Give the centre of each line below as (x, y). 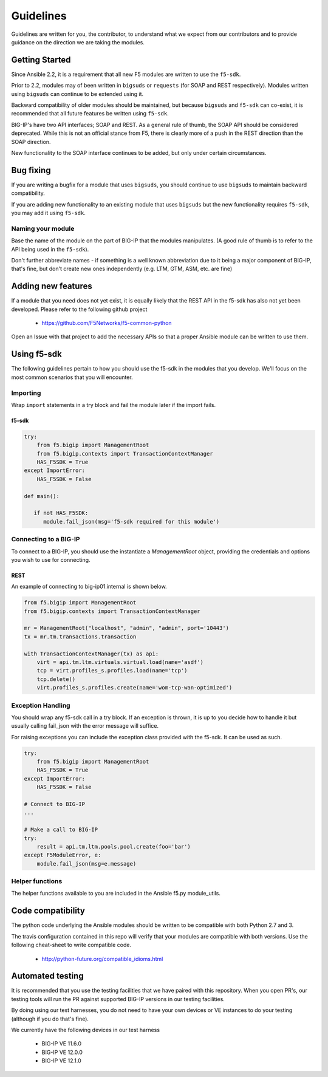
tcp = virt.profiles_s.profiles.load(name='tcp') (112, 671)
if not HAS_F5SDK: (61, 513)
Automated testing (48, 976)
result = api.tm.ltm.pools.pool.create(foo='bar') (114, 846)
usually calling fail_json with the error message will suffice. (85, 726)
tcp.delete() (56, 679)
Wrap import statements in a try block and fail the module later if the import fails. (114, 405)
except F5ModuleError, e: (63, 855)
